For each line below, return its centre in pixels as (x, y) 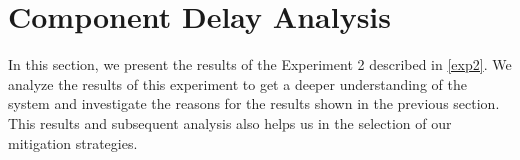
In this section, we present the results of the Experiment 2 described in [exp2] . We (260, 64)
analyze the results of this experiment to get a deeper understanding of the (237, 83)
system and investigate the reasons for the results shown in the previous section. (254, 103)
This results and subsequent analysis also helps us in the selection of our (230, 122)
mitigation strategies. (73, 142)
